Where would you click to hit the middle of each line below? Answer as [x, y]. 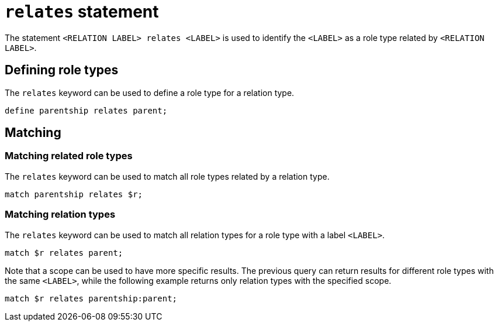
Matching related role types [69, 156]
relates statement [82, 12]
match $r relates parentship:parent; [91, 298]
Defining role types [62, 70]
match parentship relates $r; [74, 194]
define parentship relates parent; [86, 110]
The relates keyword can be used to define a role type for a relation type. [150, 92]
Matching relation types [60, 215]
